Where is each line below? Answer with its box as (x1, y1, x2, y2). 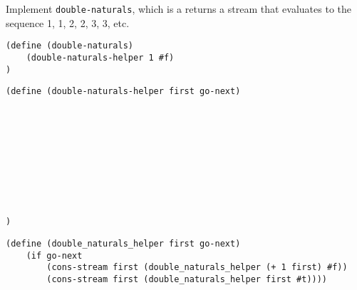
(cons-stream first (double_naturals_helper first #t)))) (46, 274, 328, 285)
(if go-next (26, 250, 83, 261)
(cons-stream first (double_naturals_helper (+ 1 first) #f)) (46, 262, 348, 273)
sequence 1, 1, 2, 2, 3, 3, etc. (6, 15, 130, 30)
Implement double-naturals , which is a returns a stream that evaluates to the (6, 1, 351, 16)
